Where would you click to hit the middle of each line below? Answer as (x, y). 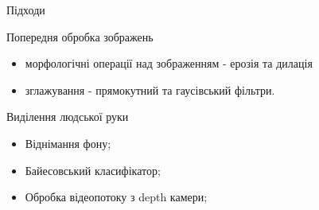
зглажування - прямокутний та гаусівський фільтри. (150, 89)
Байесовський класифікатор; (93, 170)
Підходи (26, 10)
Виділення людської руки (68, 117)
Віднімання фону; (68, 143)
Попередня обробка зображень (80, 36)
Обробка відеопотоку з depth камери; (116, 197)
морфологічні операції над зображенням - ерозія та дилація (169, 63)
